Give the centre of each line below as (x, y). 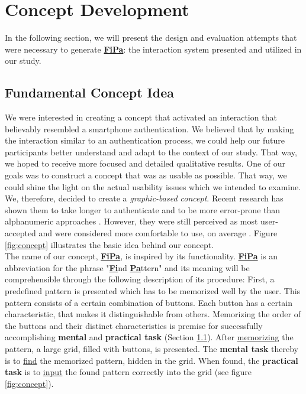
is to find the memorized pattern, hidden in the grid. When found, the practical (152, 360)
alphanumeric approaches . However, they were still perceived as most (131, 221)
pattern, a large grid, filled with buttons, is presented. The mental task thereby (152, 348)
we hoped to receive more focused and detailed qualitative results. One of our (145, 163)
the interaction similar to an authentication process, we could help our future (145, 140)
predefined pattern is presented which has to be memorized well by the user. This (153, 291)
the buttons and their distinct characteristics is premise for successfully (134, 325)
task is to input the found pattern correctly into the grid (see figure (128, 372)
